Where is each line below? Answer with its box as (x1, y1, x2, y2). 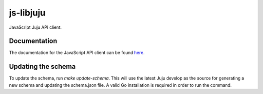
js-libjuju (9, 7, 46, 18)
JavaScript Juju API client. (9, 24, 62, 30)
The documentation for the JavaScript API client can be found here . (9, 50, 145, 56)
